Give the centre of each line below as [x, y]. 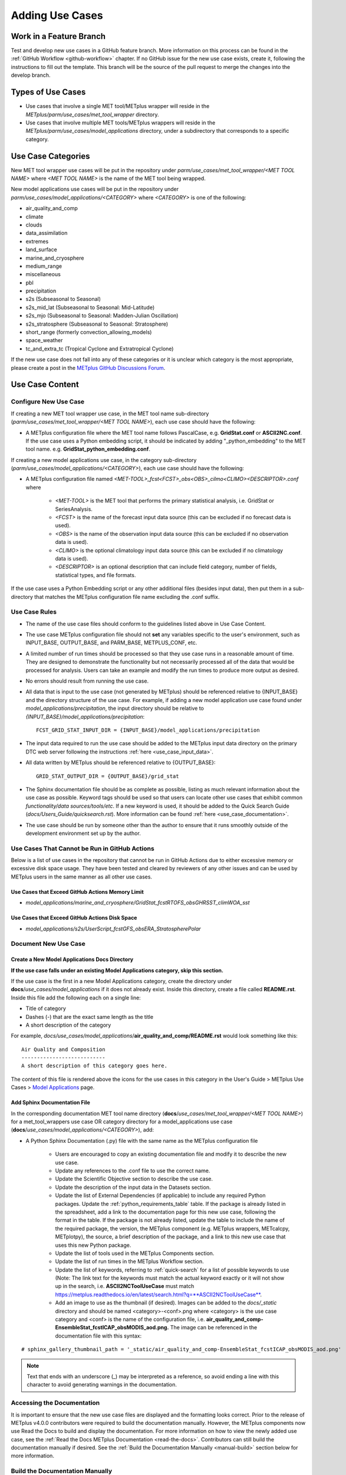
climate [34, 217]
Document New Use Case [48, 944]
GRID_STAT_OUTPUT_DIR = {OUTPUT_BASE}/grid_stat [108, 776]
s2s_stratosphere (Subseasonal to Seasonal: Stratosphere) [97, 324]
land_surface [41, 250]
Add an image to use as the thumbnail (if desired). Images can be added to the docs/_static [166, 1303]
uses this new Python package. [93, 1245]
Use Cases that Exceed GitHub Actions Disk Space [74, 918]
